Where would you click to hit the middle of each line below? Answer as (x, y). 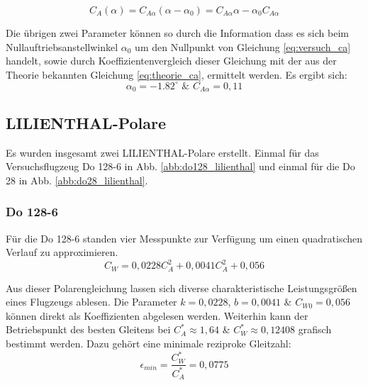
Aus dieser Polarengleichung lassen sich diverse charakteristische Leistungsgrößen (182, 288)
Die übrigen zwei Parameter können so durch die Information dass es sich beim (177, 33)
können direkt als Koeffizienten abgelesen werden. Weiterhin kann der (157, 315)
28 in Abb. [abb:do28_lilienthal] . (77, 180)
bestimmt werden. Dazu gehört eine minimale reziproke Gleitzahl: (149, 344)
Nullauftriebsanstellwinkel (62, 46)
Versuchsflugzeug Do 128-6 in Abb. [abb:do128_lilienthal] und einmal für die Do (180, 166)
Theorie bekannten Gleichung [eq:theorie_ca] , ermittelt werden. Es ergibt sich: (177, 74)
